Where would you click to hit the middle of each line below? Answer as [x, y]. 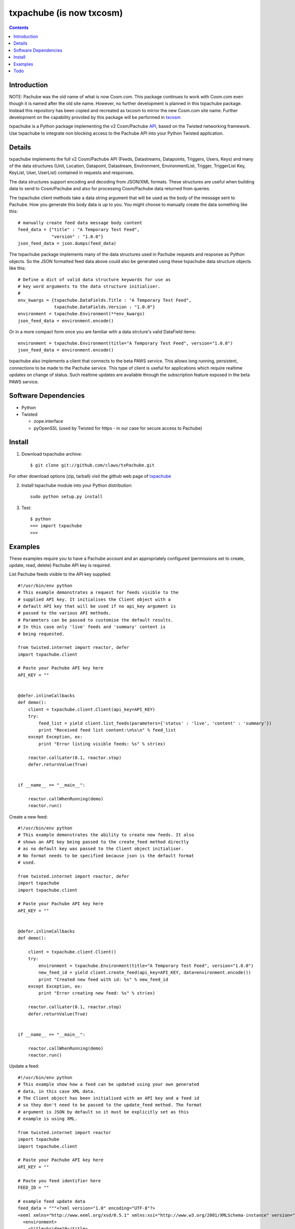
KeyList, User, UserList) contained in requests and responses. [72, 173]
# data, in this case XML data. [57, 1091]
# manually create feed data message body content [80, 223]
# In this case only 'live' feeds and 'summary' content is [92, 627]
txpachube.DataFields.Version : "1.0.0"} [105, 307]
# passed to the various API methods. [65, 613]
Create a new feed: [29, 817]
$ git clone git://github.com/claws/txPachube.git [92, 465]
